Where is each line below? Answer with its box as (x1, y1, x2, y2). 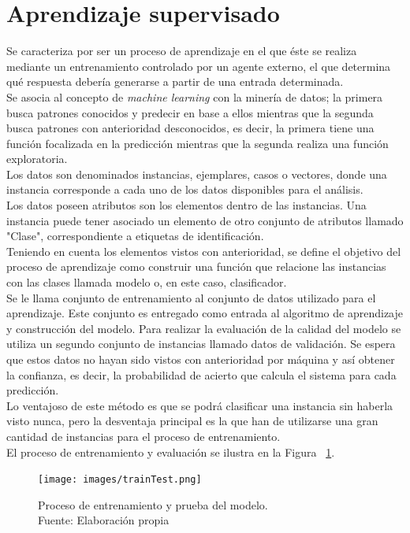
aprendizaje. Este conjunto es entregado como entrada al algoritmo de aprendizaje (6, 305, 403, 321)
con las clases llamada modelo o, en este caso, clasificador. (6, 274, 287, 291)
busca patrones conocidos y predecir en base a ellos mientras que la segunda (6, 104, 374, 120)
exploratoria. (6, 150, 68, 167)
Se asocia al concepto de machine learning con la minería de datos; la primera (6, 88, 383, 105)
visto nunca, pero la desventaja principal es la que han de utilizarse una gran (6, 413, 378, 429)
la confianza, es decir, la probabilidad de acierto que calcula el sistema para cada (6, 366, 397, 383)
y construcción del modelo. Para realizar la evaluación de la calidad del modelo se (6, 320, 401, 336)
